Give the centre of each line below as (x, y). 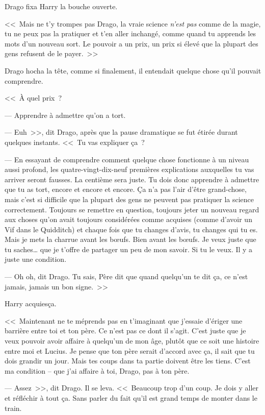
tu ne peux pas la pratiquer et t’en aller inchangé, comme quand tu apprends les (130, 33)
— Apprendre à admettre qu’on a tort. (65, 115)
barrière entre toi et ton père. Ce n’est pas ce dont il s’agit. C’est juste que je (125, 331)
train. (13, 408)
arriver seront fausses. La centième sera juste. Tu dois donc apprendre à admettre (132, 179)
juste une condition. (36, 259)
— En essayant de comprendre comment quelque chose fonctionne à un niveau (127, 159)
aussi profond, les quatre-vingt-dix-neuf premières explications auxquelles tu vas (129, 169)
